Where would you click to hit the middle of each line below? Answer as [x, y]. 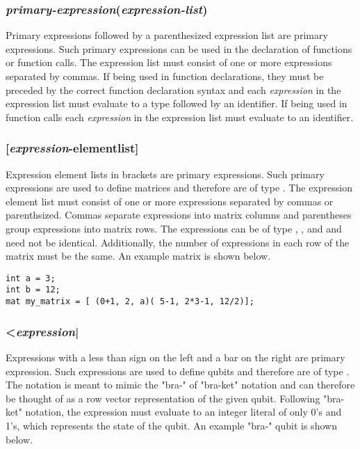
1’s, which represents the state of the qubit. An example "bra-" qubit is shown [171, 425]
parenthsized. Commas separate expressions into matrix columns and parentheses [179, 215]
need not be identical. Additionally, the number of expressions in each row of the [178, 242]
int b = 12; [33, 290]
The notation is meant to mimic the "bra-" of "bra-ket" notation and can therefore [180, 385]
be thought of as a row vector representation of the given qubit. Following [163, 398]
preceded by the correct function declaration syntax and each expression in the [173, 89]
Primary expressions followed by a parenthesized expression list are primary [167, 35]
